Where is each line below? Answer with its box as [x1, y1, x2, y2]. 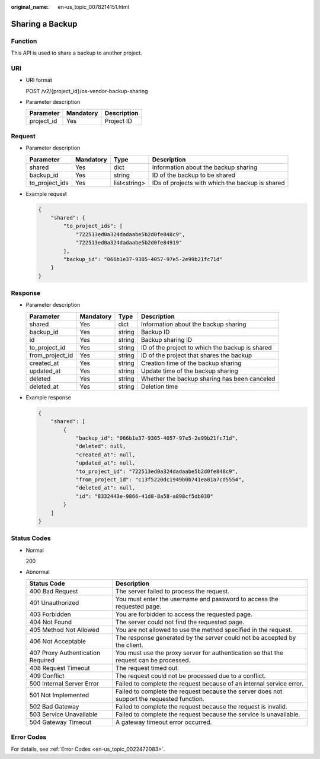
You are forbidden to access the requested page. [116, 610, 253, 618]
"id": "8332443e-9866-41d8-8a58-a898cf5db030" [75, 493, 213, 500]
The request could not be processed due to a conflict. [116, 671, 266, 679]
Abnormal [25, 569, 50, 576]
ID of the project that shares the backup [140, 351, 252, 359]
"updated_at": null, [75, 460, 136, 466]
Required [29, 656, 55, 664]
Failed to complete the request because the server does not [116, 687, 283, 696]
